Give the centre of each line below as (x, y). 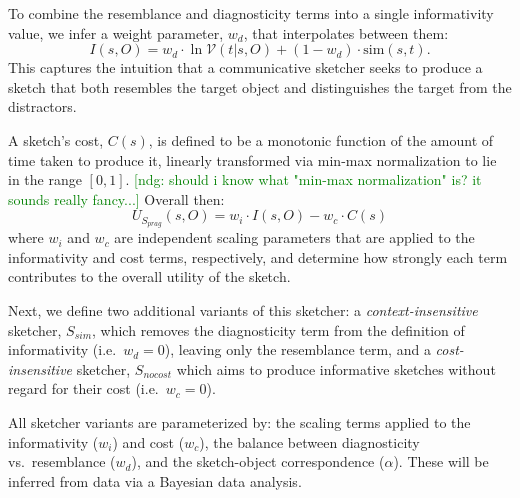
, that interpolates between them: (346, 32)
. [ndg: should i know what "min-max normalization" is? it (303, 179)
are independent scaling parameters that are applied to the (294, 237)
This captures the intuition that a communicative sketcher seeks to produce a (245, 67)
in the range (45, 179)
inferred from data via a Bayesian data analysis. (155, 480)
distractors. (42, 106)
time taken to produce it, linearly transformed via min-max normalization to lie (252, 159)
